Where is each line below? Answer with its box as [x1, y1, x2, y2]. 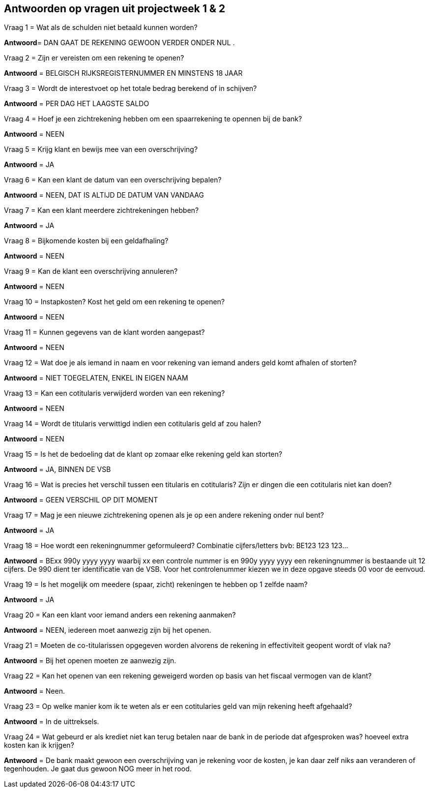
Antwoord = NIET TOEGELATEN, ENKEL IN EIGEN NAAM [4, 374, 188, 382]
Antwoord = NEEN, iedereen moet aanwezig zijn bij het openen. [4, 626, 211, 635]
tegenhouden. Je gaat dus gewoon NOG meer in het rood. [4, 764, 192, 773]
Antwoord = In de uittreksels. [4, 717, 99, 726]
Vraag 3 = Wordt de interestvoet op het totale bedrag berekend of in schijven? [4, 84, 257, 93]
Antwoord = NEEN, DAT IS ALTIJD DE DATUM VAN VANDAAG [4, 191, 204, 200]
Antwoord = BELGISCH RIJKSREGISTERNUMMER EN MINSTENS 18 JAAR [4, 69, 243, 78]
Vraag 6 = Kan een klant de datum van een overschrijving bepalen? [4, 176, 222, 184]
